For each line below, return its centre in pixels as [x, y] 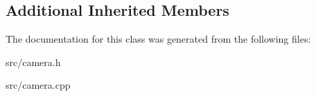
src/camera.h [33, 62]
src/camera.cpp [38, 85]
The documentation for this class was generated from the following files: [158, 39]
